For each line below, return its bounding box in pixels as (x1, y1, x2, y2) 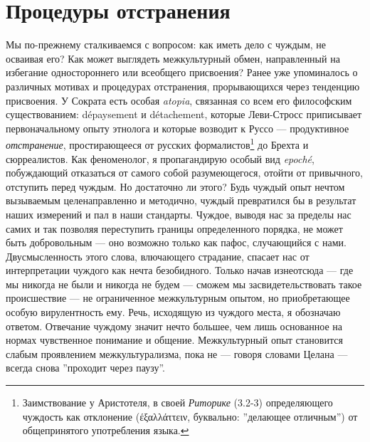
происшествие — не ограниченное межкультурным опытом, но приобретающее (6, 290, 350, 305)
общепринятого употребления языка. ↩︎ (22, 423, 189, 438)
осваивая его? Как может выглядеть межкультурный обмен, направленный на (6, 51, 340, 65)
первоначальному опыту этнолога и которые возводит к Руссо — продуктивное (6, 120, 349, 135)
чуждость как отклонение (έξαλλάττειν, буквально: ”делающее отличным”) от (22, 409, 358, 423)
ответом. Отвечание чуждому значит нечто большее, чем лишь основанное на (6, 318, 342, 333)
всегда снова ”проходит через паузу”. (6, 360, 166, 375)
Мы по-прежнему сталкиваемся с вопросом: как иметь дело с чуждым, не (6, 37, 327, 52)
